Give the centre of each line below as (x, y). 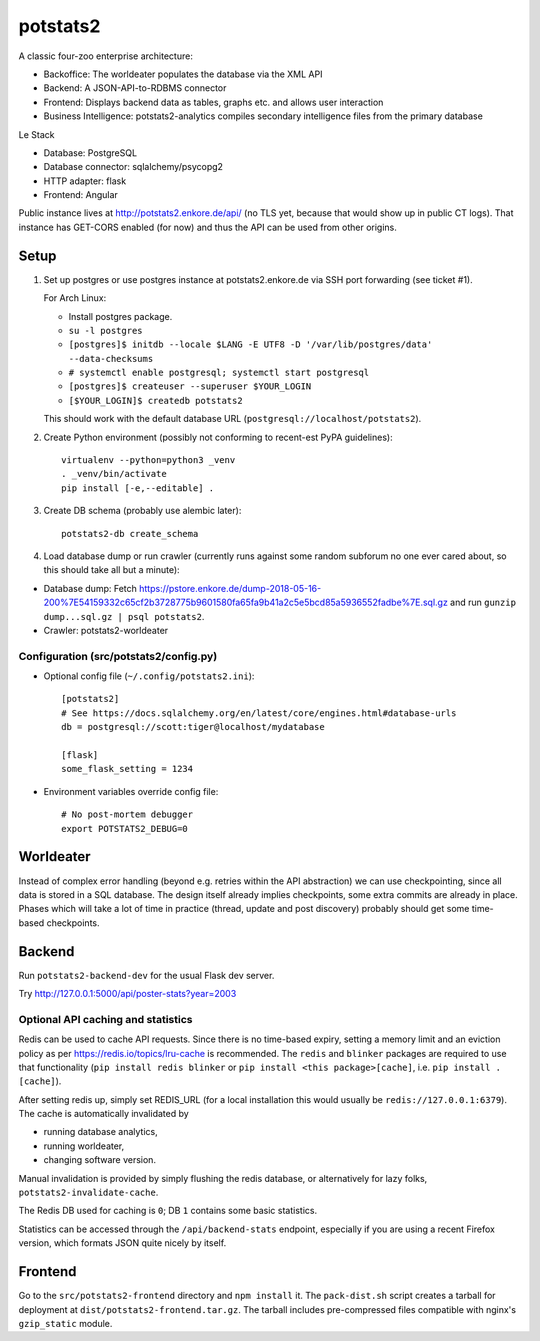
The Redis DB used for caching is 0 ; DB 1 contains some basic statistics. (168, 1211)
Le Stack (36, 134)
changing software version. (100, 1160)
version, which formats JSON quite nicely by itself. (122, 1243)
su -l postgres (106, 330)
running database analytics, (101, 1132)
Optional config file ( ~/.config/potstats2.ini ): (149, 676)
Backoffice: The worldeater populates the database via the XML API (183, 74)
